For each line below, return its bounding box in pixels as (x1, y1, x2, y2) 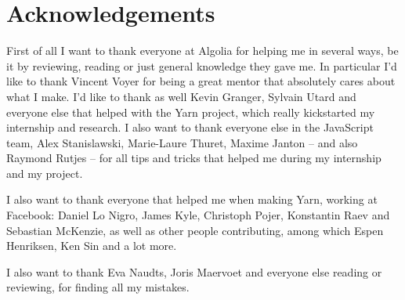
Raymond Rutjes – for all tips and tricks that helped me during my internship (6, 150, 381, 166)
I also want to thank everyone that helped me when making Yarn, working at (6, 191, 378, 208)
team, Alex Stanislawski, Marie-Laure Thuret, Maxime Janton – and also (6, 134, 358, 150)
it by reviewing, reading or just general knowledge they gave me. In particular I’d (6, 57, 397, 74)
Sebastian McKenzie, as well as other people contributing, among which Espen (6, 222, 384, 238)
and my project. (6, 164, 83, 181)
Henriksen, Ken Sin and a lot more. (6, 237, 177, 254)
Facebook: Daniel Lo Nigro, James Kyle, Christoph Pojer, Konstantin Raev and (6, 207, 390, 223)
